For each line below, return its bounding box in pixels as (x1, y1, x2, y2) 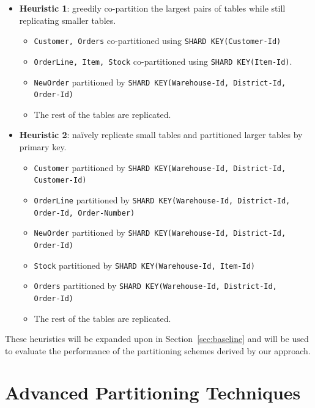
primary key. (19, 140, 67, 153)
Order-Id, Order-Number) (34, 208, 135, 217)
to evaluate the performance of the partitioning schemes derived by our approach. (5, 344, 311, 357)
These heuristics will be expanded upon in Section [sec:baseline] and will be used (5, 332, 309, 345)
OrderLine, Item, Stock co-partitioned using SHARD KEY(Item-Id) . (34, 54, 292, 67)
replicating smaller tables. (19, 13, 116, 26)
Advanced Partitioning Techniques (5, 380, 301, 405)
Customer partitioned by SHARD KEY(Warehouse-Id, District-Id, (34, 161, 286, 173)
